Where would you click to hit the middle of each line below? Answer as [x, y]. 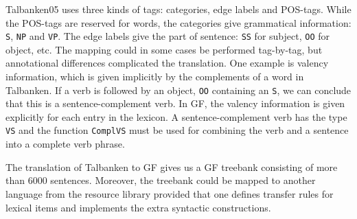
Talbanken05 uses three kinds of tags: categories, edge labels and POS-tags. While [178, 9]
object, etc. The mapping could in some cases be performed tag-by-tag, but [164, 49]
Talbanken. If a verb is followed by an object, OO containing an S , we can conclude [178, 90]
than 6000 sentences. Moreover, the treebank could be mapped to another [161, 180]
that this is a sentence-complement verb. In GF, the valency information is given [175, 103]
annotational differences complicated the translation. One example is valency [167, 63]
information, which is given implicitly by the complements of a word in [155, 77]
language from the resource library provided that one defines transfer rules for [170, 193]
